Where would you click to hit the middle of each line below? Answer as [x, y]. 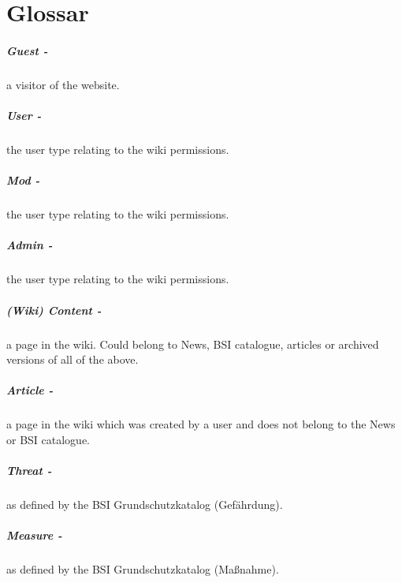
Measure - [34, 535]
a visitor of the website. [63, 84]
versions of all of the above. [73, 359]
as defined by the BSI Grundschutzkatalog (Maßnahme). [143, 569]
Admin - [30, 245]
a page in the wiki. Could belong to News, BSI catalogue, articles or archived [193, 344]
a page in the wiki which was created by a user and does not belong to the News [201, 424]
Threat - [29, 471]
